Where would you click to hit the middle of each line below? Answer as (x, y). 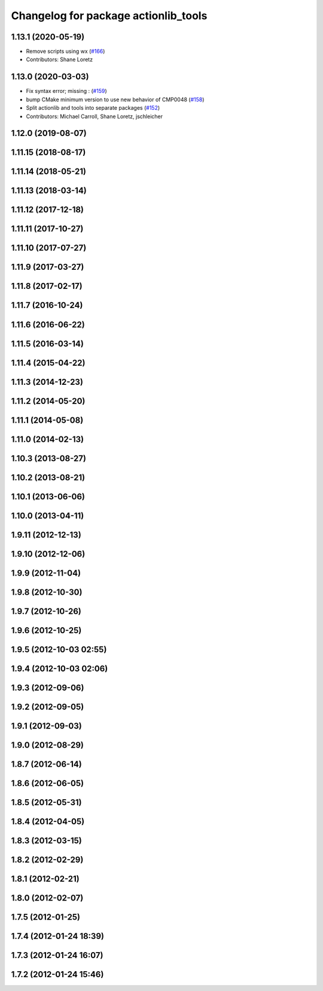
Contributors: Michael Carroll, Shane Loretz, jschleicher (95, 116)
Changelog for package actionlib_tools (109, 16)
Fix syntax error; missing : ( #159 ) (66, 91)
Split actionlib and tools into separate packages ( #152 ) (93, 108)
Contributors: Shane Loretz (59, 59)
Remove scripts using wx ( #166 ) (65, 52)
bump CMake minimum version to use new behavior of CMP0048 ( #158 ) (115, 100)
